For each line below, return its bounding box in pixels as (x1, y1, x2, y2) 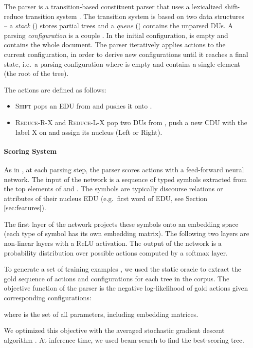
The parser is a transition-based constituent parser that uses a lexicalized (4, 1, 222, 11)
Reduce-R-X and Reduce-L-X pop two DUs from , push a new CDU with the (15, 117, 247, 127)
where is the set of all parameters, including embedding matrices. (4, 309, 199, 319)
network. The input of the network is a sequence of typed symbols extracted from (4, 174, 247, 184)
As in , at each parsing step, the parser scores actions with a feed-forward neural (4, 164, 244, 174)
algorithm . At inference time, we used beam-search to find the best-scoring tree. (4, 334, 244, 345)
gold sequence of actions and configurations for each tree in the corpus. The (4, 273, 230, 283)
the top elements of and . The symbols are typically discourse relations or (4, 183, 223, 194)
